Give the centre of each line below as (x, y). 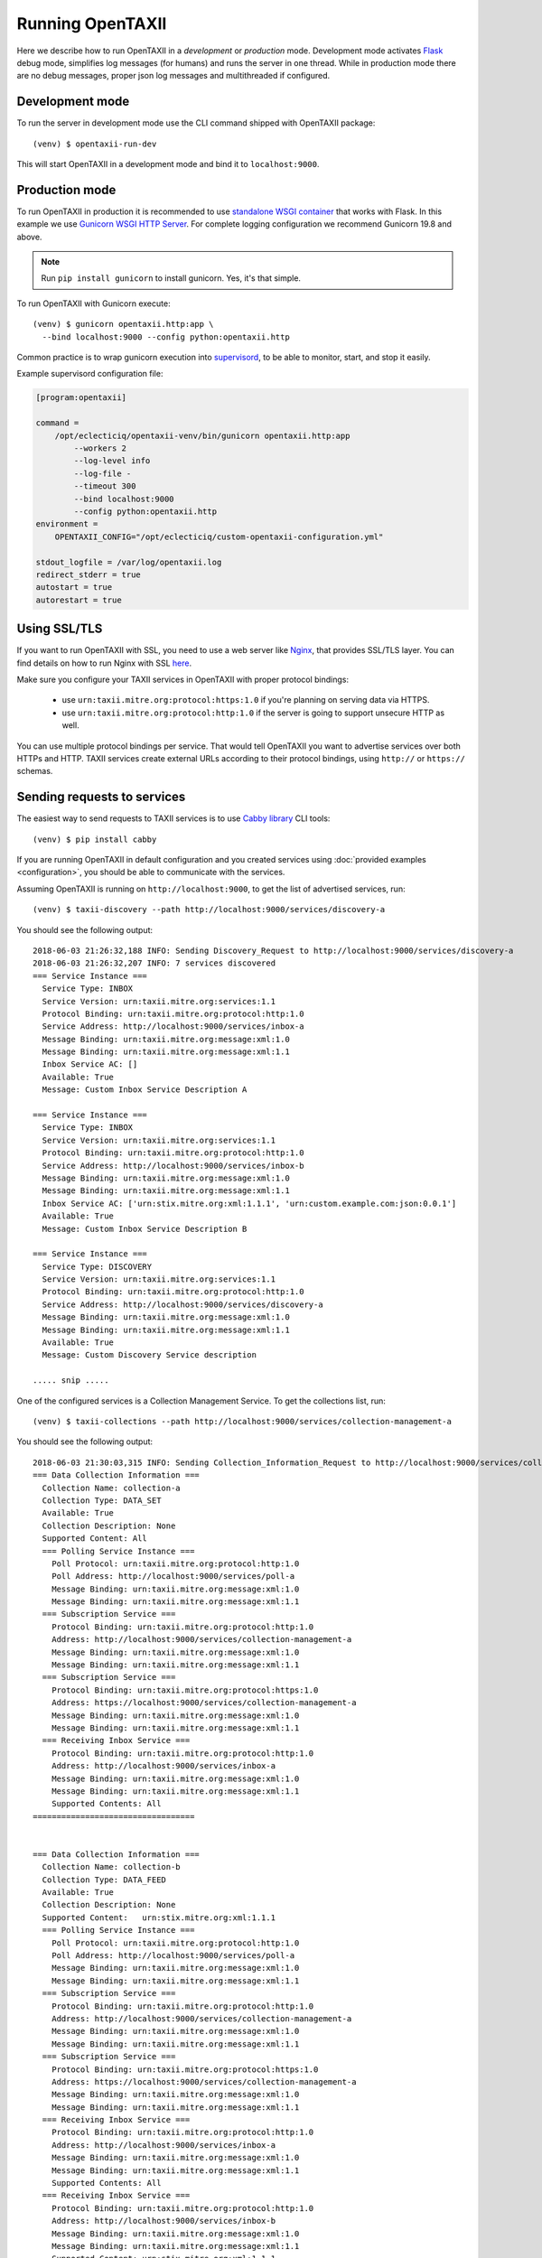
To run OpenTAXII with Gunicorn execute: (93, 303)
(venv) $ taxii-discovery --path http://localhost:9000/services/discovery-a (209, 910)
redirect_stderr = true (89, 574)
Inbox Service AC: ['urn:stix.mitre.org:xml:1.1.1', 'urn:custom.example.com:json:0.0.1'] (249, 1203)
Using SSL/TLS (60, 629)
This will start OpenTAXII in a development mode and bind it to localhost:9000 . (168, 164)
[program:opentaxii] (81, 398)
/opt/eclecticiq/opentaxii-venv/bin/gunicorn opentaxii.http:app (202, 435)
